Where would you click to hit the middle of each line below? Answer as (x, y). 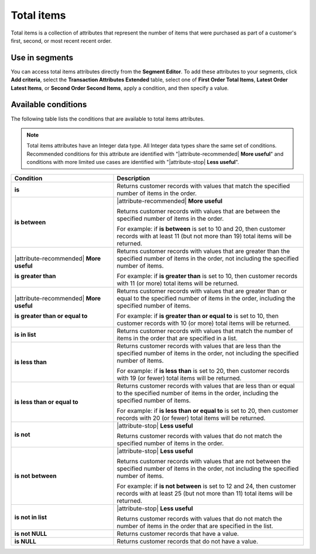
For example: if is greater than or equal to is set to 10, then (198, 316)
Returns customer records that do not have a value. (188, 542)
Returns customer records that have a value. (178, 534)
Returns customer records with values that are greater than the (203, 251)
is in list (25, 335)
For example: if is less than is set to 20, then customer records (203, 371)
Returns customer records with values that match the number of (205, 331)
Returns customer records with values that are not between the (204, 461)
